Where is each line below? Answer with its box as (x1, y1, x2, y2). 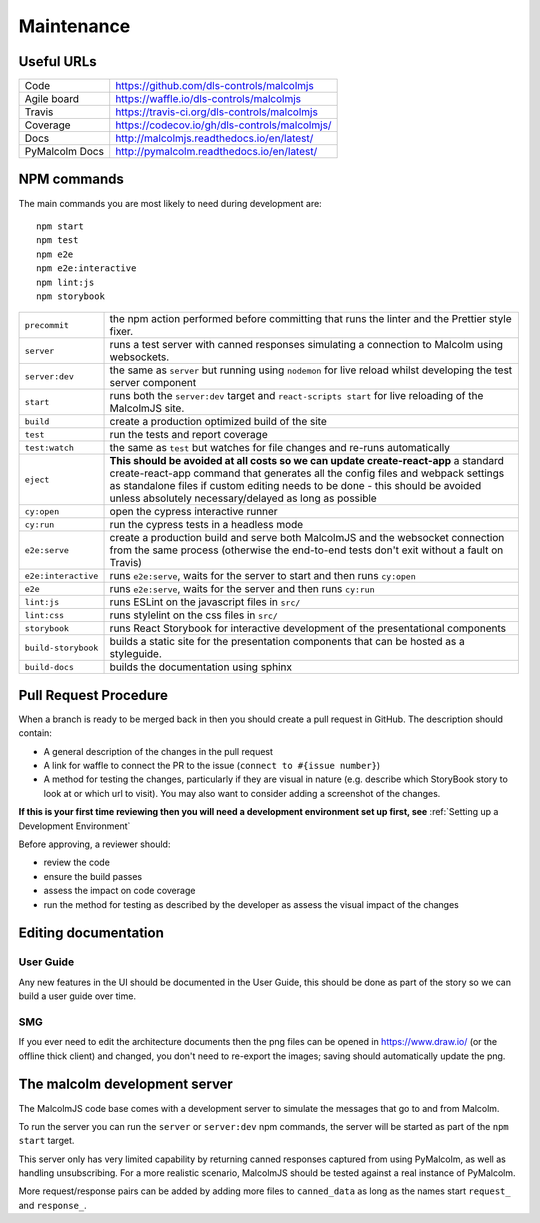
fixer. (109, 325, 134, 339)
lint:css (24, 610, 65, 620)
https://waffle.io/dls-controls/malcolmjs (115, 92, 302, 106)
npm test (36, 235, 79, 246)
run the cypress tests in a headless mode (109, 518, 304, 532)
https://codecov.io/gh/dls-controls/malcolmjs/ (115, 118, 332, 132)
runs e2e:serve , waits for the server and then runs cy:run (109, 582, 375, 596)
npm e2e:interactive (36, 263, 137, 274)
